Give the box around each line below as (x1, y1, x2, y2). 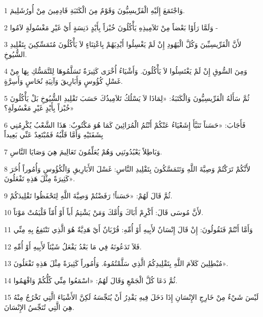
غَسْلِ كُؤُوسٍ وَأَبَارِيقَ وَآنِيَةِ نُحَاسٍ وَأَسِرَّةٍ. (4, 75, 123, 86)
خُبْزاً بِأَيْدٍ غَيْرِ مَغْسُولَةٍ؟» (4, 102, 74, 113)
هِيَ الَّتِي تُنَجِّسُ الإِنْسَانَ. (4, 301, 74, 312)
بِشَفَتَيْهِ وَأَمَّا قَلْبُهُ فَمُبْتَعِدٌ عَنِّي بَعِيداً (4, 129, 103, 140)
